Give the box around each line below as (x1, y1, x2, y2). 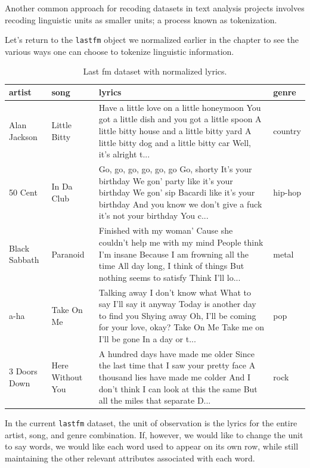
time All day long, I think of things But (98, 259, 244, 272)
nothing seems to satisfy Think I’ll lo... (98, 271, 241, 283)
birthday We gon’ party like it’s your (98, 174, 233, 187)
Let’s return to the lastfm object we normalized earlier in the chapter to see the (5, 33, 299, 46)
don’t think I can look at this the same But (98, 382, 258, 395)
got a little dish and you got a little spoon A (98, 113, 262, 125)
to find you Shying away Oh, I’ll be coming (98, 309, 256, 321)
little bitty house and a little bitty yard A (98, 125, 252, 137)
